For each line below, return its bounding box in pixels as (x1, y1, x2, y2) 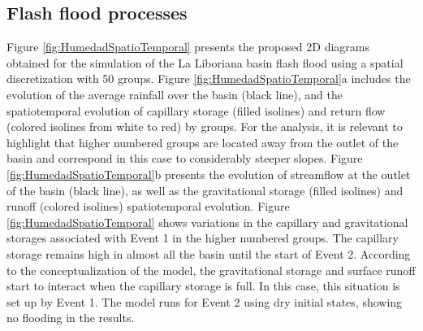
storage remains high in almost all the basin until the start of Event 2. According (6, 245, 411, 262)
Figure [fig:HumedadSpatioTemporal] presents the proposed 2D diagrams (6, 38, 370, 55)
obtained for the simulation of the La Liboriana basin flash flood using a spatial (6, 54, 404, 71)
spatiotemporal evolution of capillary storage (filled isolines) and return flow (6, 102, 386, 119)
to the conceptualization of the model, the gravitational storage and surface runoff (6, 261, 416, 278)
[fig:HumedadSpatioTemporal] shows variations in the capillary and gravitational (6, 213, 408, 230)
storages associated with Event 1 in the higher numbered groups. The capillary (6, 229, 399, 246)
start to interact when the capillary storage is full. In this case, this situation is (6, 277, 400, 294)
